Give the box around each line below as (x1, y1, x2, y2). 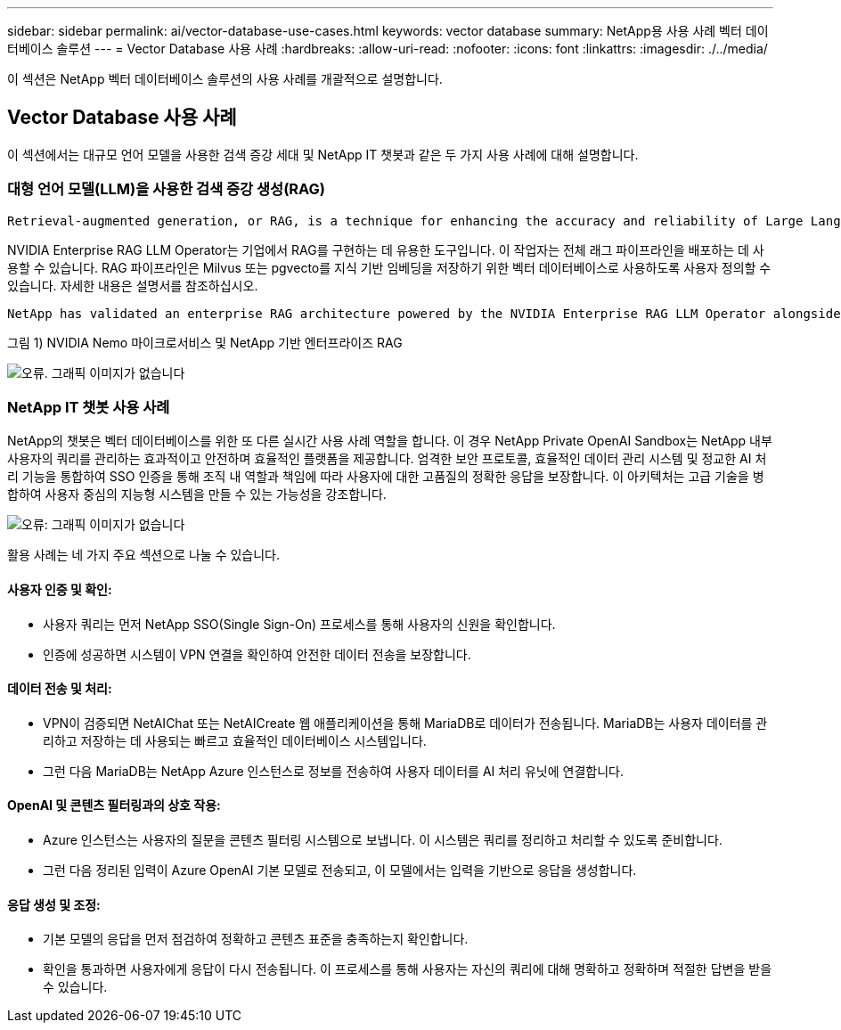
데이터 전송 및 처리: (7, 681, 112, 697)
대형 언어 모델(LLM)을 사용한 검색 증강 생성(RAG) (7, 180, 326, 199)
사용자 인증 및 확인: (7, 581, 112, 597)
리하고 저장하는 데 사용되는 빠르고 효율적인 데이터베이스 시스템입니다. (43, 732, 427, 748)
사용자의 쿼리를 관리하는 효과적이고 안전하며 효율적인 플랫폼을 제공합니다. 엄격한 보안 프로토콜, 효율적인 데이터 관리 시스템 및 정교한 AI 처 (7, 451, 767, 467)
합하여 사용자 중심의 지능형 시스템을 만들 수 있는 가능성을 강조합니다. (7, 486, 387, 503)
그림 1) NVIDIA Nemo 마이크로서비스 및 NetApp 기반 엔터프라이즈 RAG (7, 334, 403, 350)
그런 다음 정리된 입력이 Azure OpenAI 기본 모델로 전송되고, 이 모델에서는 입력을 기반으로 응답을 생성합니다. (43, 862, 637, 878)
